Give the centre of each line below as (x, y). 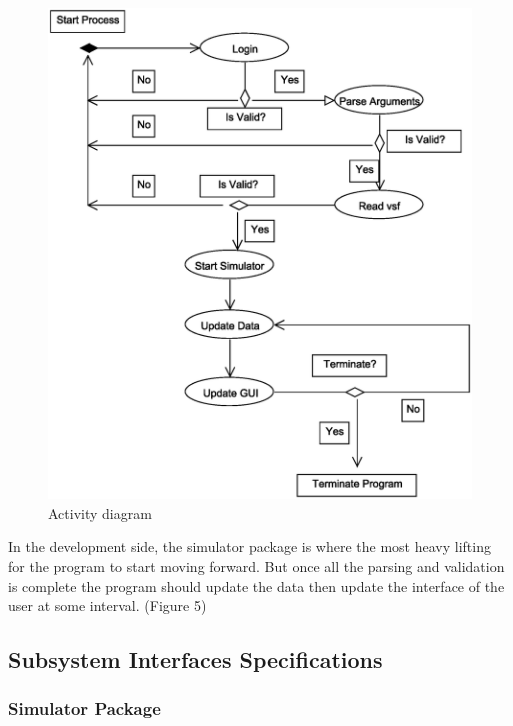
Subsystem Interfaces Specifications (195, 659)
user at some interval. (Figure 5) (107, 605)
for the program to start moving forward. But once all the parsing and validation (256, 565)
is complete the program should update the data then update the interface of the (256, 585)
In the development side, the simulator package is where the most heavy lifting (249, 546)
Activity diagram (100, 512)
